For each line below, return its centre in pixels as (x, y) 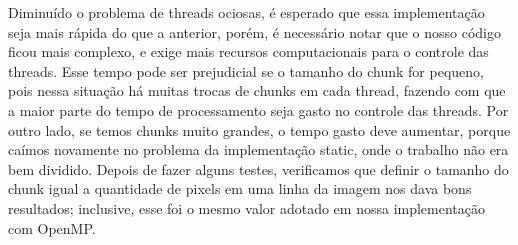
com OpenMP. (52, 227)
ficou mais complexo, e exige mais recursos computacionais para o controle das (248, 51)
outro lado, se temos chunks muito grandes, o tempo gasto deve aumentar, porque (259, 129)
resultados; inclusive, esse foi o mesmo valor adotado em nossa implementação (247, 207)
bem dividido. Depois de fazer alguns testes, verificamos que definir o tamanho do (258, 168)
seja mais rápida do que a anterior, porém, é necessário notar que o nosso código (254, 31)
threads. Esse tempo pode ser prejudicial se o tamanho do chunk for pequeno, (246, 70)
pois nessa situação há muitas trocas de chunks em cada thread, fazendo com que (257, 90)
